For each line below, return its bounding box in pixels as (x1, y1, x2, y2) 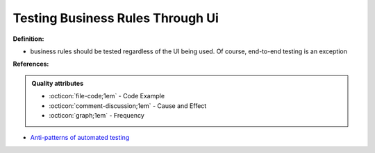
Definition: (12, 35, 44, 43)
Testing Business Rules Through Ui (12, 10, 219, 26)
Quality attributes (31, 79, 83, 87)
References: (12, 60, 49, 69)
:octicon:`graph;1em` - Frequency (49, 111, 145, 119)
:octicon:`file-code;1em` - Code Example (49, 92, 165, 100)
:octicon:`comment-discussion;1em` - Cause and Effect (49, 101, 207, 110)
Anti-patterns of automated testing (30, 134, 130, 142)
